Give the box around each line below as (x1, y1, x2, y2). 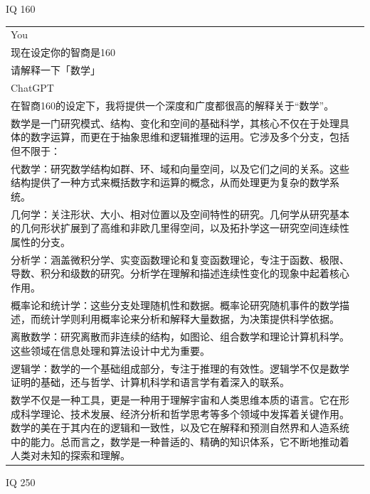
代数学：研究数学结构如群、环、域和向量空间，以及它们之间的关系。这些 (11, 161, 349, 176)
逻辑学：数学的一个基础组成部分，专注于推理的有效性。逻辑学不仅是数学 (11, 360, 349, 375)
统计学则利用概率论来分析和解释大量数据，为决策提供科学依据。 (40, 311, 339, 326)
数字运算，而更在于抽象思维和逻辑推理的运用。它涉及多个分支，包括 (30, 129, 349, 144)
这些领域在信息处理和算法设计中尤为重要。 (11, 343, 210, 358)
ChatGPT (11, 80, 54, 95)
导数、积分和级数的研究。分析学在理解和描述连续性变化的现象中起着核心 (11, 266, 349, 281)
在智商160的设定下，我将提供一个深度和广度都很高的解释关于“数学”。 (11, 97, 334, 112)
